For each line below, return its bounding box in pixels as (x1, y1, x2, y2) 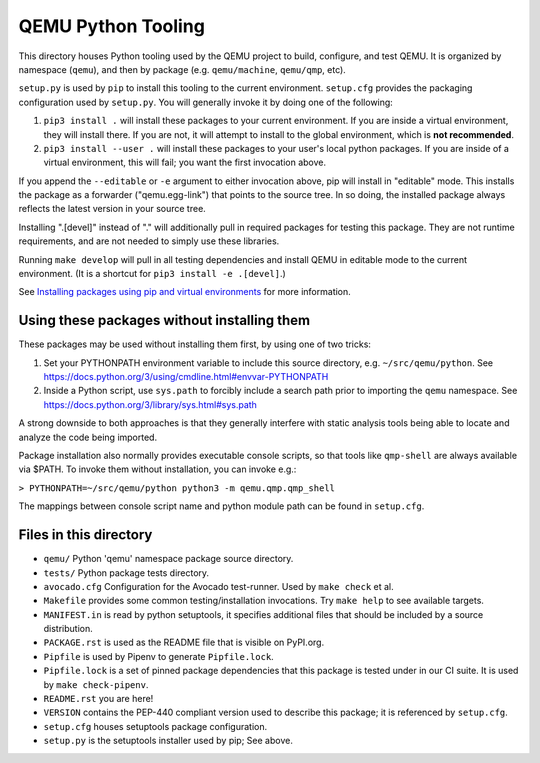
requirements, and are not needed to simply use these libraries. (18, 235, 280, 247)
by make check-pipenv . (43, 678, 149, 690)
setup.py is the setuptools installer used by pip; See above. (43, 735, 294, 747)
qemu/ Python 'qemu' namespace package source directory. (43, 553, 294, 565)
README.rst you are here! (43, 693, 154, 705)
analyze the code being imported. (18, 431, 158, 443)
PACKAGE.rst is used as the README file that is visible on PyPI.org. (43, 636, 325, 649)
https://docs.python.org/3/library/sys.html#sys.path (43, 398, 257, 410)
